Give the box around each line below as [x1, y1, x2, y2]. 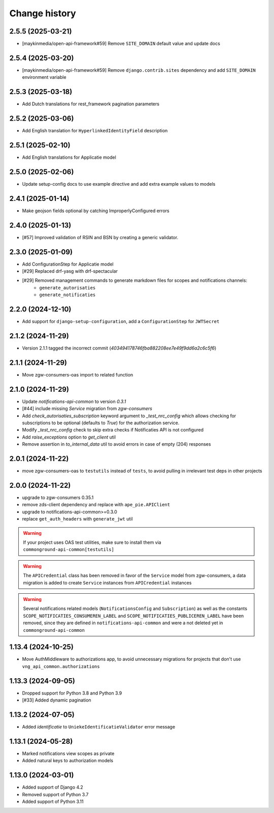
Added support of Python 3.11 [22, 799, 84, 804]
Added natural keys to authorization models [22, 758, 114, 764]
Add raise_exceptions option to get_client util [22, 434, 116, 440]
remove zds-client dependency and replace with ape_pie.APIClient [22, 502, 170, 508]
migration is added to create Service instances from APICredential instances [23, 579, 192, 586]
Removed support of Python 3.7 [22, 791, 89, 797]
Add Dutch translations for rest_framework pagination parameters [22, 101, 160, 107]
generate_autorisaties [39, 285, 96, 291]
